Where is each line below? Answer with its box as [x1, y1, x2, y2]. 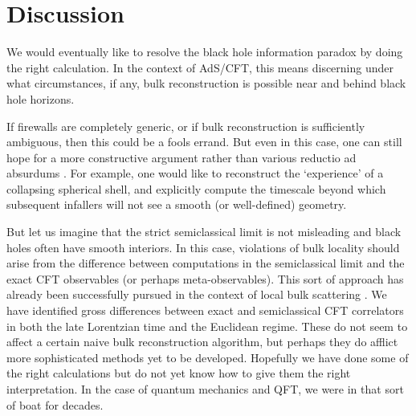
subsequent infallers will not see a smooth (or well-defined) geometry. [6, 196, 347, 213]
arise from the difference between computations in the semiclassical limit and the [6, 255, 405, 271]
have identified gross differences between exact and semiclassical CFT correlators [6, 302, 404, 319]
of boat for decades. [6, 396, 104, 413]
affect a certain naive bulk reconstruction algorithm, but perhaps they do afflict [6, 333, 398, 350]
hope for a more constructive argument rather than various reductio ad [6, 149, 357, 165]
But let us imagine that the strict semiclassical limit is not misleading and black [6, 223, 402, 240]
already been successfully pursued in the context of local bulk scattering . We [6, 286, 387, 303]
